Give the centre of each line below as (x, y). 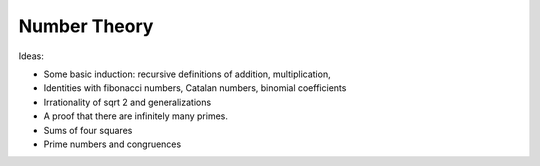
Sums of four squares (88, 130)
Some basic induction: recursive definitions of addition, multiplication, (187, 74)
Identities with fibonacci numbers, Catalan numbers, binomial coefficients (195, 88)
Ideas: (31, 56)
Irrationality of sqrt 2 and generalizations (127, 102)
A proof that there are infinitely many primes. (136, 116)
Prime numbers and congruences (112, 144)
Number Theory (86, 26)
